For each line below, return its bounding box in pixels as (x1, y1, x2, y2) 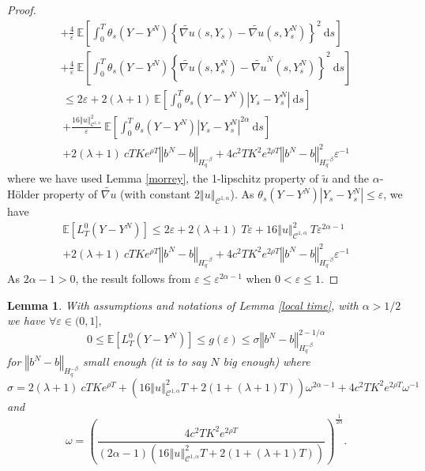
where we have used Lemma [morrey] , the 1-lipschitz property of (7, 170, 319, 187)
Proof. (7, 2, 36, 17)
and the (332, 170, 370, 187)
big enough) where (223, 353, 310, 370)
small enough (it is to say (82, 353, 207, 370)
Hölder (7, 186, 39, 202)
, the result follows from (75, 269, 191, 286)
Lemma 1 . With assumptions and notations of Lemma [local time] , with (7, 296, 359, 313)
